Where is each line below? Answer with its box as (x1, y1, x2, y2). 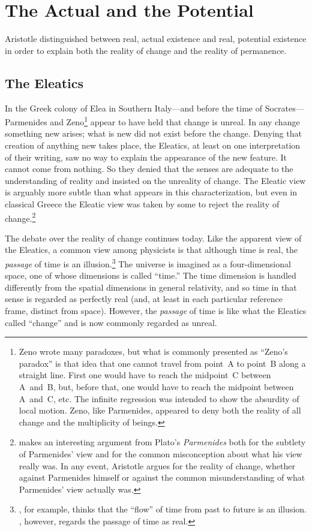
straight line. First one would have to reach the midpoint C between (19, 369, 271, 381)
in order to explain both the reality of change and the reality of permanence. (5, 44, 287, 56)
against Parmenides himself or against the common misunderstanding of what (19, 471, 305, 484)
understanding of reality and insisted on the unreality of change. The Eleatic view (5, 174, 306, 186)
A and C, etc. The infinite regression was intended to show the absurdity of (19, 392, 299, 405)
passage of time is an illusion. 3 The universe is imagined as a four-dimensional (5, 255, 291, 270)
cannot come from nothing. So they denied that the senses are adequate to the (5, 162, 293, 175)
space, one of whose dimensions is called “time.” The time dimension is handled (5, 269, 296, 282)
